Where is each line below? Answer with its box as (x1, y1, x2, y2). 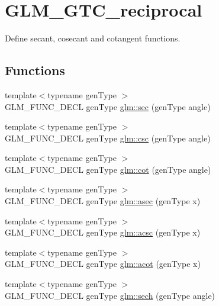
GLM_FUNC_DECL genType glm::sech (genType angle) (5, 289, 215, 301)
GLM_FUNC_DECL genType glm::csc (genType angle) (5, 131, 211, 144)
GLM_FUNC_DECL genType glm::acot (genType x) (5, 257, 201, 270)
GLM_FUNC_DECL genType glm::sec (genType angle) (5, 100, 211, 112)
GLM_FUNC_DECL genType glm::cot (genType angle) (5, 163, 211, 175)
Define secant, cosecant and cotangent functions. (5, 32, 181, 44)
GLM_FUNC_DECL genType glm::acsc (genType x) (5, 226, 201, 239)
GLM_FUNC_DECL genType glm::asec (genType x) (5, 195, 201, 207)
